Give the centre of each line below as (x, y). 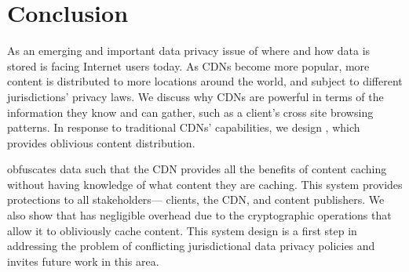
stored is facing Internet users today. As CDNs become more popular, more (188, 65)
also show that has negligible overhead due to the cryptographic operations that (199, 215)
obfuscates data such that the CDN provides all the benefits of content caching (197, 169)
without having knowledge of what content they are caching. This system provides (205, 184)
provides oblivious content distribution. (101, 142)
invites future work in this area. (83, 261)
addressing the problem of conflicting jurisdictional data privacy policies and (191, 246)
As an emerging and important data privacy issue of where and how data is (189, 51)
